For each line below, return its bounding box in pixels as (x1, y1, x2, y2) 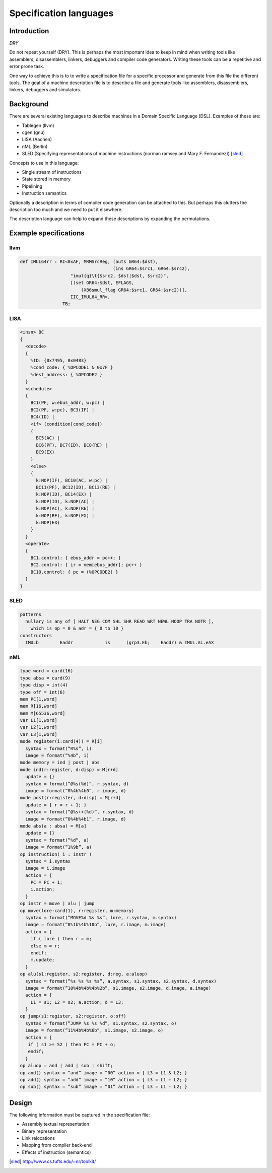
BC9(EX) (36, 449, 55, 455)
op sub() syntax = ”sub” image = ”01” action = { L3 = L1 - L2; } (20, 1084, 187, 1090)
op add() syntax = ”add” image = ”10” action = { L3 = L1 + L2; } (20, 1077, 187, 1082)
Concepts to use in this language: (9, 160, 79, 166)
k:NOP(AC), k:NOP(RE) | (36, 506, 95, 511)
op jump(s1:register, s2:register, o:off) (20, 1013, 126, 1019)
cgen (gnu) (22, 129, 45, 135)
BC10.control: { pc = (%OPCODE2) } (30, 569, 118, 575)
